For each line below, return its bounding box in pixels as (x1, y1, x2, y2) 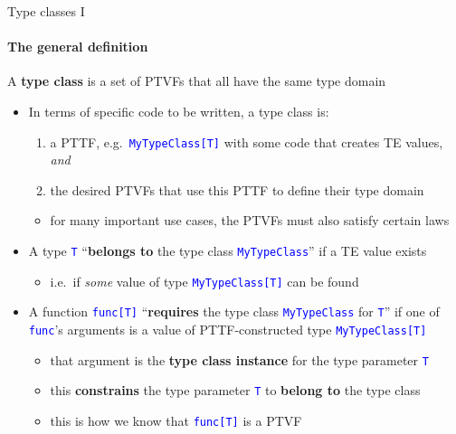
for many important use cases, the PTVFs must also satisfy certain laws (50, 211, 450, 230)
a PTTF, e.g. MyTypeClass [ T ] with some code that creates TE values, (50, 132, 443, 151)
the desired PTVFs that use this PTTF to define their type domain (50, 180, 424, 199)
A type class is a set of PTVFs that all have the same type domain (7, 71, 386, 90)
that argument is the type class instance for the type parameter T (50, 350, 429, 369)
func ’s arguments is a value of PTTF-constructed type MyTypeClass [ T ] (28, 319, 427, 338)
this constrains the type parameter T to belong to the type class (50, 381, 421, 400)
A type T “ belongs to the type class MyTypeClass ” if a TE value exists (28, 241, 427, 260)
